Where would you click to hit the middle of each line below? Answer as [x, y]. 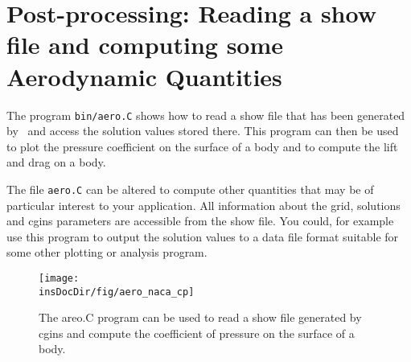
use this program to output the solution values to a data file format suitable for [203, 236]
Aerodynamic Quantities [144, 76]
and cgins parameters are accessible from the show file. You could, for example [200, 221]
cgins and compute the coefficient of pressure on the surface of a [197, 333]
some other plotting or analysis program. [107, 252]
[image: [59, 278]
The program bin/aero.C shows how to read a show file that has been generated [206, 115]
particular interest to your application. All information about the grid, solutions [203, 205]
